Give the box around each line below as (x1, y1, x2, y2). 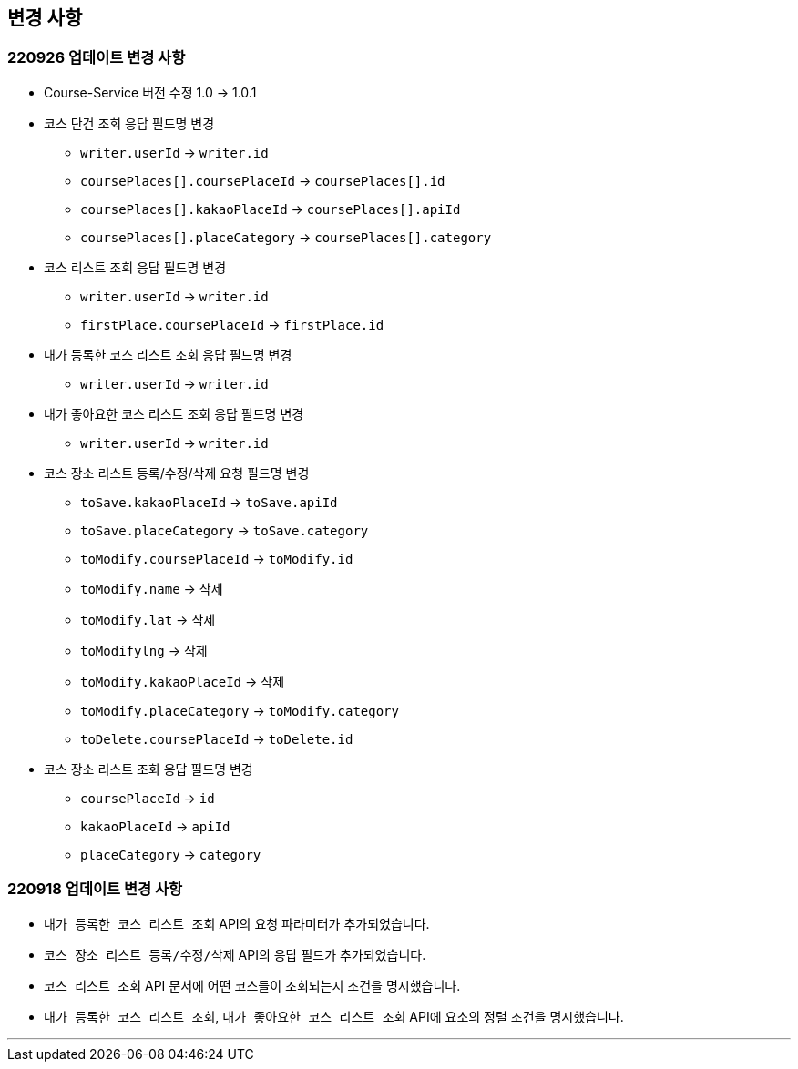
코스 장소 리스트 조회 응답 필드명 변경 (44, 760, 253, 777)
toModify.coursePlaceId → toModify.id (80, 550, 353, 566)
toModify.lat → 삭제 (80, 611, 216, 627)
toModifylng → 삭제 (80, 642, 208, 658)
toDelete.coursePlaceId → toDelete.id (80, 730, 353, 747)
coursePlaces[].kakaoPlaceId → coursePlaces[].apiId (80, 200, 461, 217)
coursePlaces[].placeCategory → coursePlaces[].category (80, 229, 492, 245)
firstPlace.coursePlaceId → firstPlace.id (80, 316, 384, 332)
